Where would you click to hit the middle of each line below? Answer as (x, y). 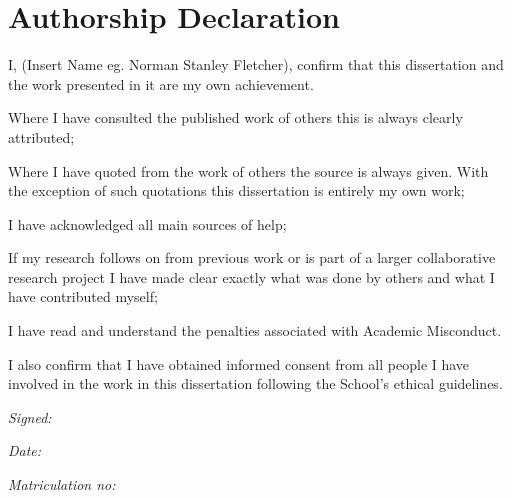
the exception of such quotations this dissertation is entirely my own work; (236, 190)
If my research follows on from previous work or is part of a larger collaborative (252, 257)
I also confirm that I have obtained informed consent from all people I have (239, 363)
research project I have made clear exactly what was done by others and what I (251, 276)
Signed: (30, 416)
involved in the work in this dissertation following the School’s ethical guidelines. (255, 383)
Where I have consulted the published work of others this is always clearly (235, 117)
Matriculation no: (62, 484)
